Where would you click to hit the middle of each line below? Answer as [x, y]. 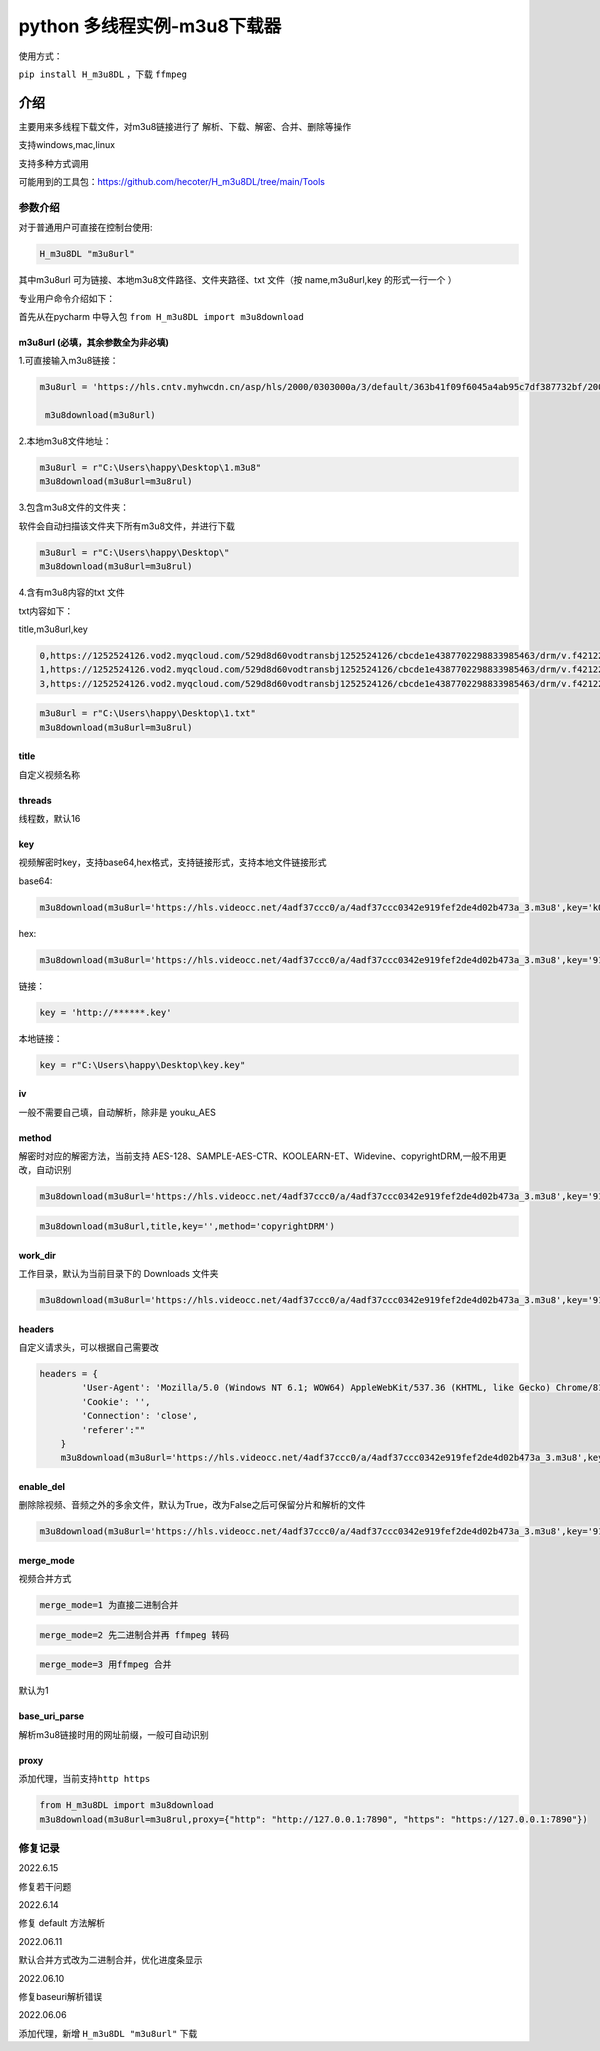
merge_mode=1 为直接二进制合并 [109, 1605]
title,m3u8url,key [53, 629]
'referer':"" [113, 1429]
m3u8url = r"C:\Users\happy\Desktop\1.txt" [148, 713]
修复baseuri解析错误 [60, 1997]
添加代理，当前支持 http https [84, 1779]
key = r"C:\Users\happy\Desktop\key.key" [142, 1064]
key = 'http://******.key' [105, 1012]
